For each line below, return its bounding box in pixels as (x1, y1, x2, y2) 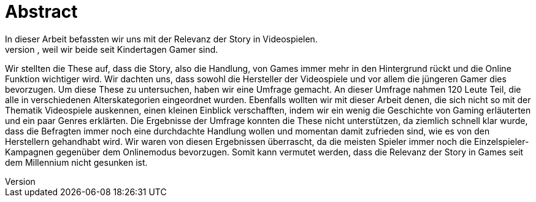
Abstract (5, 1, 78, 22)
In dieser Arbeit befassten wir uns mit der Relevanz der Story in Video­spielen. (5, 33, 318, 44)
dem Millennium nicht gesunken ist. (5, 157, 148, 168)
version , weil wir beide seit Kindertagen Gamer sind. (5, 44, 218, 55)
